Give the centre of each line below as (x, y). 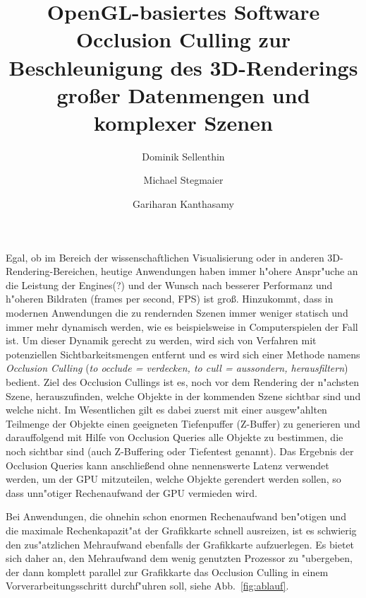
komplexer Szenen (183, 122)
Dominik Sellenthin (183, 156)
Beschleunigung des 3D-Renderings (183, 67)
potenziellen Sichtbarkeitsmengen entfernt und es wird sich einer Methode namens (183, 354)
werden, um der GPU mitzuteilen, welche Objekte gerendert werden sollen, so (173, 479)
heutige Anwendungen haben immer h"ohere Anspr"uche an (230, 271)
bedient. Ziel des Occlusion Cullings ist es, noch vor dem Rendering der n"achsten (183, 382)
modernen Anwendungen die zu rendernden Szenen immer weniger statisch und (177, 313)
